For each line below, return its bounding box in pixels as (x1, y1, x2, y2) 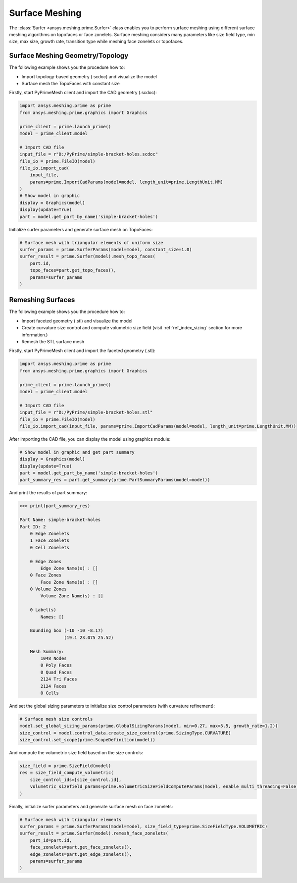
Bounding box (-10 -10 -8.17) (30, 628, 103, 633)
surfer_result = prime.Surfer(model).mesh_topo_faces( (19, 254, 155, 260)
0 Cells (40, 690, 59, 696)
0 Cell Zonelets (30, 545, 69, 550)
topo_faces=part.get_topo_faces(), (30, 267, 116, 273)
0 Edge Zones (30, 559, 62, 564)
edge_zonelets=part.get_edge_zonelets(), (30, 851, 132, 857)
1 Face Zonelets (30, 538, 69, 543)
